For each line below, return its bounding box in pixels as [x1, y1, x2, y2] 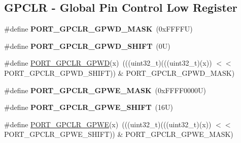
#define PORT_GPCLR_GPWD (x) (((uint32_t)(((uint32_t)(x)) [4, 58, 212, 68]
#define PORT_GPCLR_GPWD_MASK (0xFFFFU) [4, 23, 193, 34]
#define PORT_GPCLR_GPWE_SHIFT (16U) [4, 102, 173, 112]
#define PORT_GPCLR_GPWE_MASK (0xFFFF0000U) [4, 84, 206, 95]
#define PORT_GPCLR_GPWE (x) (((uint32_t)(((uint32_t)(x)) [4, 119, 212, 129]
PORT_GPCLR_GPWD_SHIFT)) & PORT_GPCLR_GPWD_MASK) [4, 67, 235, 78]
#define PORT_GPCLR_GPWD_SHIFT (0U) [4, 40, 170, 51]
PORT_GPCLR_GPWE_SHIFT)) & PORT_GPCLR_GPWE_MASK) [4, 129, 233, 139]
